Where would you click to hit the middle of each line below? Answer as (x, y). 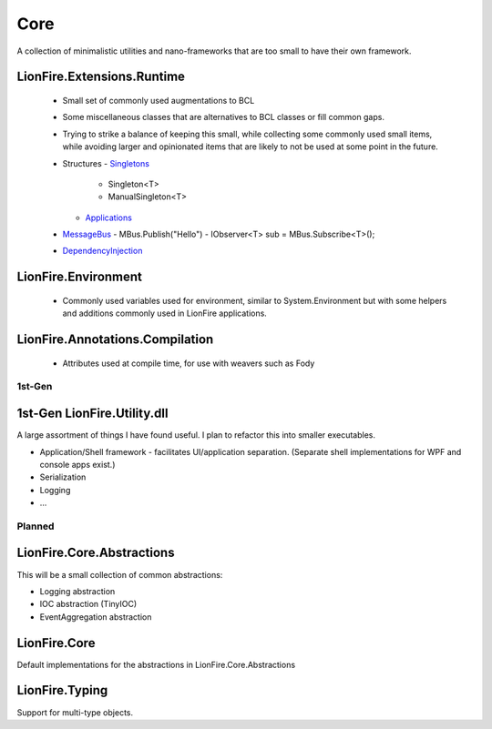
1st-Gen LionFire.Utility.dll (92, 414)
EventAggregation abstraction (96, 617)
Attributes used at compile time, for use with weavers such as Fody (189, 363)
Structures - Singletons (106, 163)
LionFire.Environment (80, 277)
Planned (36, 526)
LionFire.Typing (62, 690)
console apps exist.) (77, 464)
